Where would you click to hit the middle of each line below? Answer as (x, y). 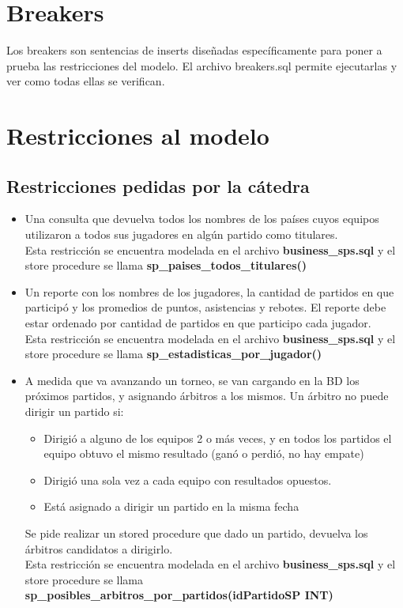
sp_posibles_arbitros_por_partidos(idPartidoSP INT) (179, 595)
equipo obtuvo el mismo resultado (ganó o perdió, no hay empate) (204, 453)
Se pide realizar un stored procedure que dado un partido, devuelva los (196, 532)
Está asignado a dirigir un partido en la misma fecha (171, 506)
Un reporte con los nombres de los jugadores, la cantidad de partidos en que (209, 291)
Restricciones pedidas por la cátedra (158, 185)
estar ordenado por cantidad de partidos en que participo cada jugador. (198, 323)
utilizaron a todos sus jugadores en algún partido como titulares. (181, 234)
